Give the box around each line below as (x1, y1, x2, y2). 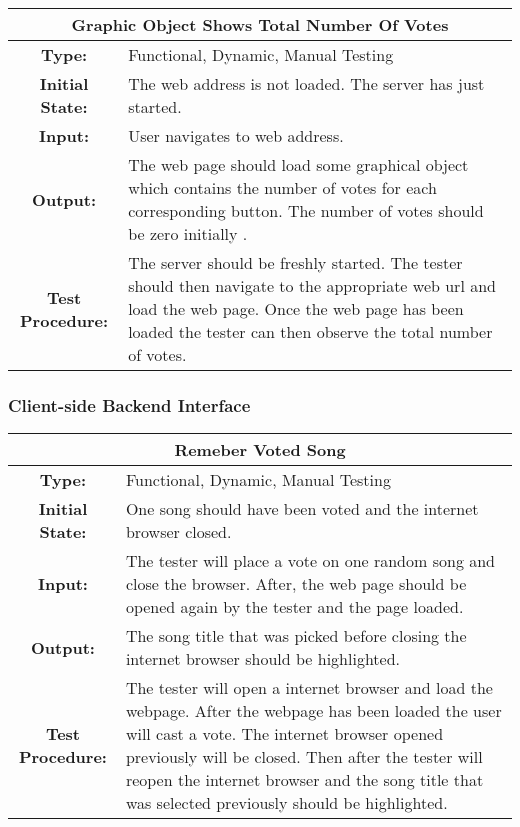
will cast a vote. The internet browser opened (125, 722, 444, 746)
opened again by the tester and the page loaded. (125, 595, 464, 619)
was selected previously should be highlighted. (125, 791, 448, 815)
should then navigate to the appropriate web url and (128, 274, 496, 297)
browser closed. (125, 520, 232, 544)
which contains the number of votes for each (128, 176, 437, 199)
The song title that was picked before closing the (125, 624, 467, 648)
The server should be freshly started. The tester (128, 251, 463, 274)
